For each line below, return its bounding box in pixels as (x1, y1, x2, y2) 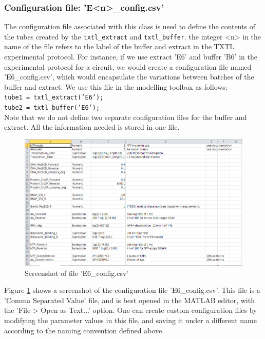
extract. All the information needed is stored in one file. (4, 122, 180, 132)
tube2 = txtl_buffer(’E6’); (4, 104, 100, 112)
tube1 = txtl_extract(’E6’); (4, 94, 104, 102)
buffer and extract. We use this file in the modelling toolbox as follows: (4, 81, 228, 92)
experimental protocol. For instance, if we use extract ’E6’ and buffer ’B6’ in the (4, 51, 257, 62)
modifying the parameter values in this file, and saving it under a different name (4, 315, 257, 326)
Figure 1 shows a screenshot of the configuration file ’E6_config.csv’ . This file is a (4, 285, 260, 295)
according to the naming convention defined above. (4, 325, 164, 335)
